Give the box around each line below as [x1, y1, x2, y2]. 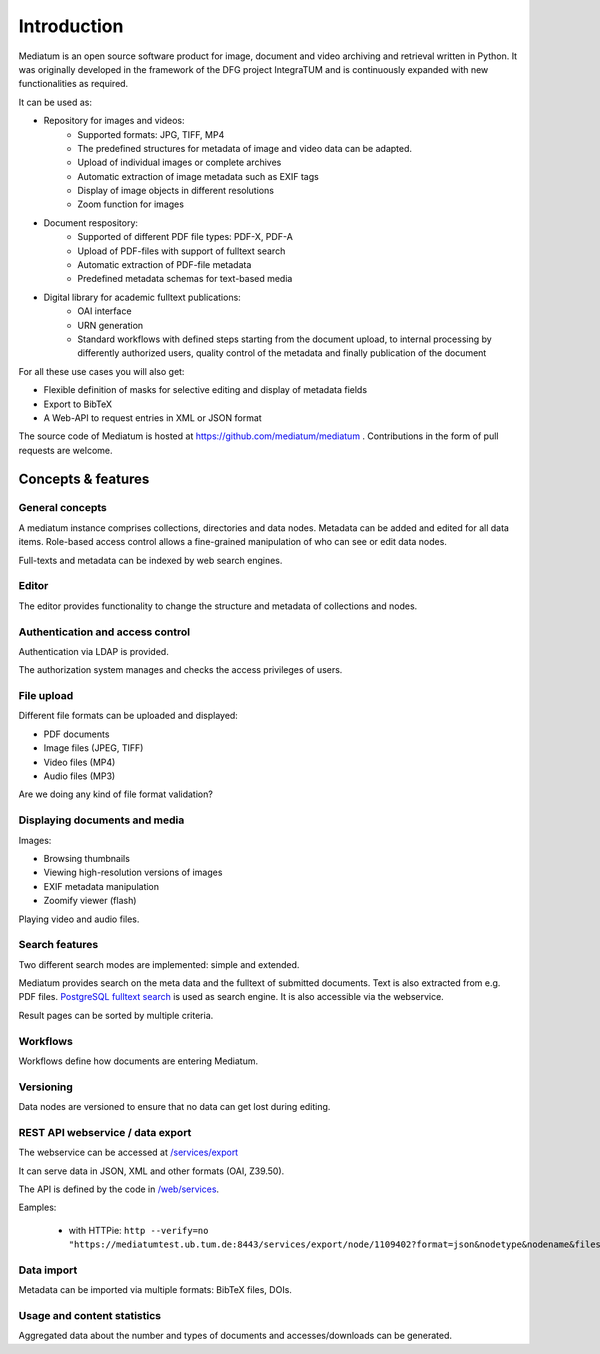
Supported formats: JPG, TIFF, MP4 [77, 128, 225, 140]
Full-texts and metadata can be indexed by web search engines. [18, 554, 283, 566]
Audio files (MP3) [43, 770, 116, 782]
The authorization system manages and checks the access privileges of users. [18, 664, 343, 676]
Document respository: [43, 216, 139, 229]
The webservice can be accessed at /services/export [18, 1146, 239, 1159]
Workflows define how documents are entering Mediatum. [18, 1055, 259, 1067]
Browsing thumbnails [43, 852, 130, 864]
